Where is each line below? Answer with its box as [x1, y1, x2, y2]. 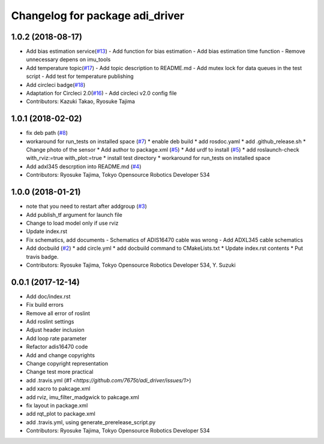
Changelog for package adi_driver [11, 9, 185, 22]
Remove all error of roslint [26, 309, 90, 317]
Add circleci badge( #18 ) [26, 81, 86, 88]
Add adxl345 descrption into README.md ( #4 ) [26, 162, 142, 170]
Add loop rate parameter [26, 334, 87, 342]
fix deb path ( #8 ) [26, 129, 68, 137]
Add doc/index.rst [26, 292, 71, 300]
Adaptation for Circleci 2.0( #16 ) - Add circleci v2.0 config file [26, 90, 177, 97]
